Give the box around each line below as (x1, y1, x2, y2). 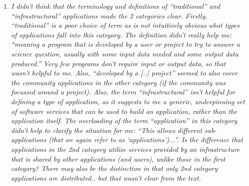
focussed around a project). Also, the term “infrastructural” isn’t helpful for (11, 87, 235, 97)
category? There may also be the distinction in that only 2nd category (11, 163, 218, 173)
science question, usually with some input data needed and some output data (11, 48, 239, 58)
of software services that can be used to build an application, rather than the (11, 106, 237, 116)
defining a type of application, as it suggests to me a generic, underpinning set (11, 96, 245, 106)
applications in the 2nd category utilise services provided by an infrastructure (11, 144, 240, 154)
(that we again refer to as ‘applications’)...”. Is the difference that (48, 134, 243, 145)
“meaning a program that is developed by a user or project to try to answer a (11, 39, 240, 49)
